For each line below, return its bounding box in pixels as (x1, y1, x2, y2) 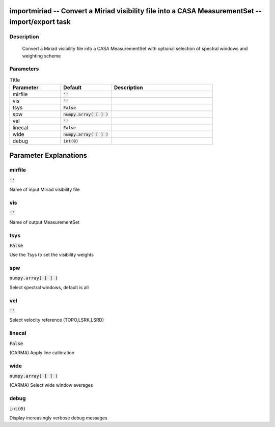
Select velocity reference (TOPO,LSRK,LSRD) (9, 317, 104, 323)
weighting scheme (22, 52, 61, 59)
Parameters (9, 65, 39, 72)
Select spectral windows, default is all (9, 284, 89, 290)
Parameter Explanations (9, 151, 88, 160)
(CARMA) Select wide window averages (9, 382, 93, 388)
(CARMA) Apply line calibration (9, 349, 75, 356)
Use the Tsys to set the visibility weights (9, 252, 94, 258)
